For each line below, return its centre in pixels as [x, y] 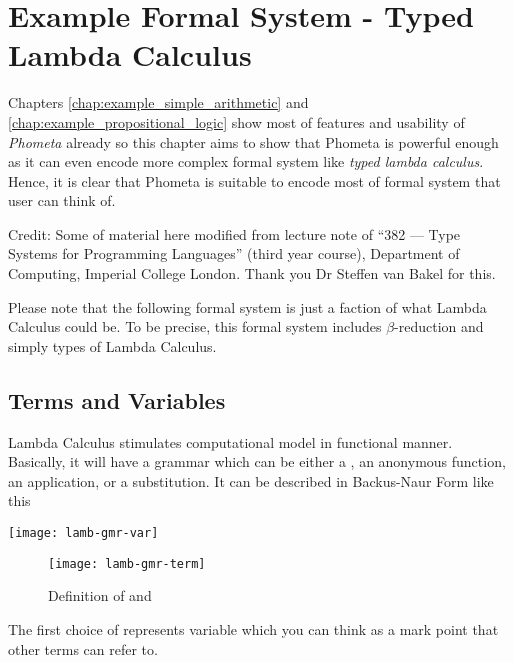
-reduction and [439, 326]
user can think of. [62, 200]
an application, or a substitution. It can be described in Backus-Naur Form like [251, 480]
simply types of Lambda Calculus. [112, 345]
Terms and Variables [117, 399]
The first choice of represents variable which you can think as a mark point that [253, 628]
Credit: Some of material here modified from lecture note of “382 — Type [234, 233]
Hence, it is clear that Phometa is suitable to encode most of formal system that [254, 180]
